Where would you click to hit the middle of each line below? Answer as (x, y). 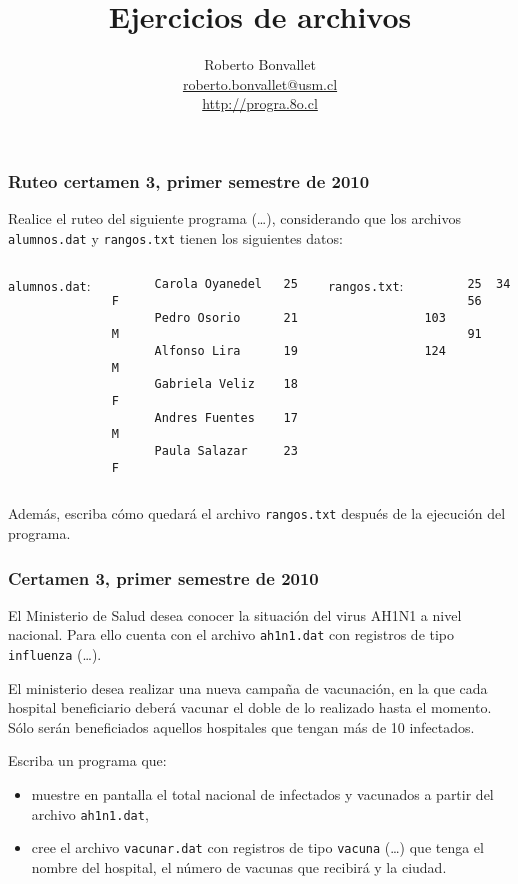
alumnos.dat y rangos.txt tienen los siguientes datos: (175, 237)
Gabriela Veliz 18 (226, 384)
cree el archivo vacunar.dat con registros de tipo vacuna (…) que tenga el (257, 847)
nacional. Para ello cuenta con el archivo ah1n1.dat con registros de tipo (231, 634)
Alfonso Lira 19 (226, 351)
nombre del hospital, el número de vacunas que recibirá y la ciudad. (239, 866)
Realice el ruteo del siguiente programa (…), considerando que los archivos (234, 218)
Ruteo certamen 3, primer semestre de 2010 (189, 180)
